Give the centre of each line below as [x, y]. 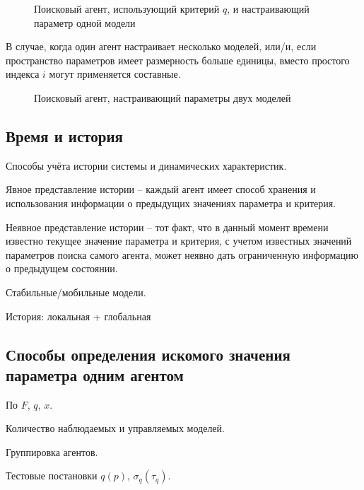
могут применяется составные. [115, 74]
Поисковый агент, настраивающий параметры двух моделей [163, 97]
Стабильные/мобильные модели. [76, 292]
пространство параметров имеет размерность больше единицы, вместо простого [178, 60]
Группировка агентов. [52, 451]
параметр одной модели [85, 22]
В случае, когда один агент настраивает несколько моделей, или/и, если [161, 46]
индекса [23, 74]
